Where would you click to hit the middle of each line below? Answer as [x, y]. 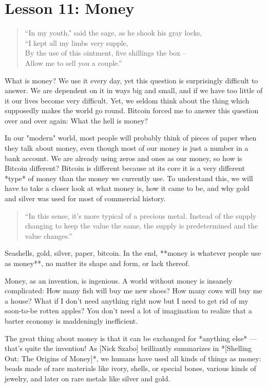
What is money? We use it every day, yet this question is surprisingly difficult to [131, 80]
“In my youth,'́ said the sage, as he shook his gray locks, [113, 33]
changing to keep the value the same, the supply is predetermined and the [141, 226]
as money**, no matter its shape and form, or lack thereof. [97, 263]
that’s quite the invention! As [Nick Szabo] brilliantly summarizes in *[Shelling [128, 348]
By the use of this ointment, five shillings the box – [106, 53]
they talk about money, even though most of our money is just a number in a [127, 148]
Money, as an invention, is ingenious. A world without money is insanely [119, 280]
